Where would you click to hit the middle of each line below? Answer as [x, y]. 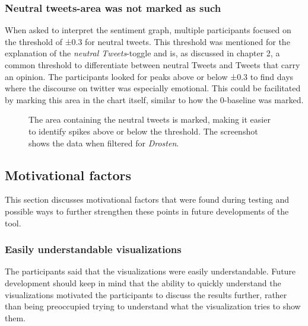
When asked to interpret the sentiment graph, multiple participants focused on [148, 30]
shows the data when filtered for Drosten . [104, 143]
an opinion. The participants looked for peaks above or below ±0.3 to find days [149, 76]
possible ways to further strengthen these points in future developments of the [147, 211]
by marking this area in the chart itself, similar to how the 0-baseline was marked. [154, 99]
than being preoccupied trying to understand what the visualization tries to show [153, 306]
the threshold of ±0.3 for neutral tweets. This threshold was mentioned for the [147, 41]
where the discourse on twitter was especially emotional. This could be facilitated [153, 88]
